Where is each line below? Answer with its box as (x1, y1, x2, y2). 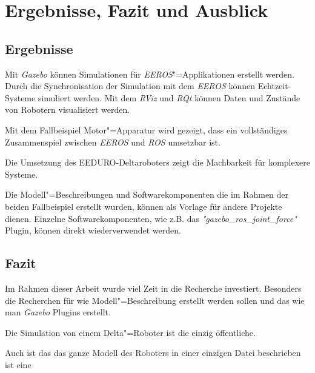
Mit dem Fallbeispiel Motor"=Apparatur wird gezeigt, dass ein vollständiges (5, 123, 288, 136)
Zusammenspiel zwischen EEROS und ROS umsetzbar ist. (5, 135, 220, 148)
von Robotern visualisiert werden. (5, 103, 130, 116)
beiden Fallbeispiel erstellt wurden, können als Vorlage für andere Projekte (5, 200, 282, 212)
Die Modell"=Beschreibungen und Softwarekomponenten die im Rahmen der (5, 188, 289, 201)
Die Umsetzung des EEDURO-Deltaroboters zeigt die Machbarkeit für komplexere (5, 156, 311, 169)
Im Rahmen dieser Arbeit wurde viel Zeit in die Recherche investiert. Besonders (5, 281, 302, 294)
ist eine (5, 358, 31, 371)
